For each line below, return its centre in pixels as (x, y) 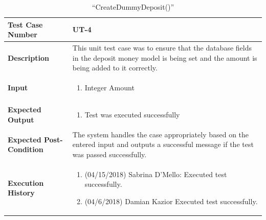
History (21, 193)
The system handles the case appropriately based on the (161, 134)
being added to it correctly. (115, 68)
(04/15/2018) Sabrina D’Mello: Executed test (156, 174)
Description (29, 57)
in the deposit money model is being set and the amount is (165, 57)
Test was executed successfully (132, 114)
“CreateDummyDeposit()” (133, 7)
